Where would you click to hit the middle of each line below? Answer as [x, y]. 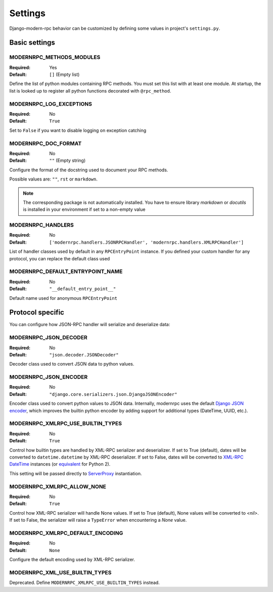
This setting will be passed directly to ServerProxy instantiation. [76, 473]
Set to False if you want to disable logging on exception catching [78, 130]
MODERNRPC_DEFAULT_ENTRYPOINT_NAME [66, 271]
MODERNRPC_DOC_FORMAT [45, 143]
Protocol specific [37, 313]
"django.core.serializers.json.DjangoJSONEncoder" [113, 394]
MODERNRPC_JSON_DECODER [49, 338]
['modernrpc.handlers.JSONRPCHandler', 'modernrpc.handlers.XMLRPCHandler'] [147, 242]
